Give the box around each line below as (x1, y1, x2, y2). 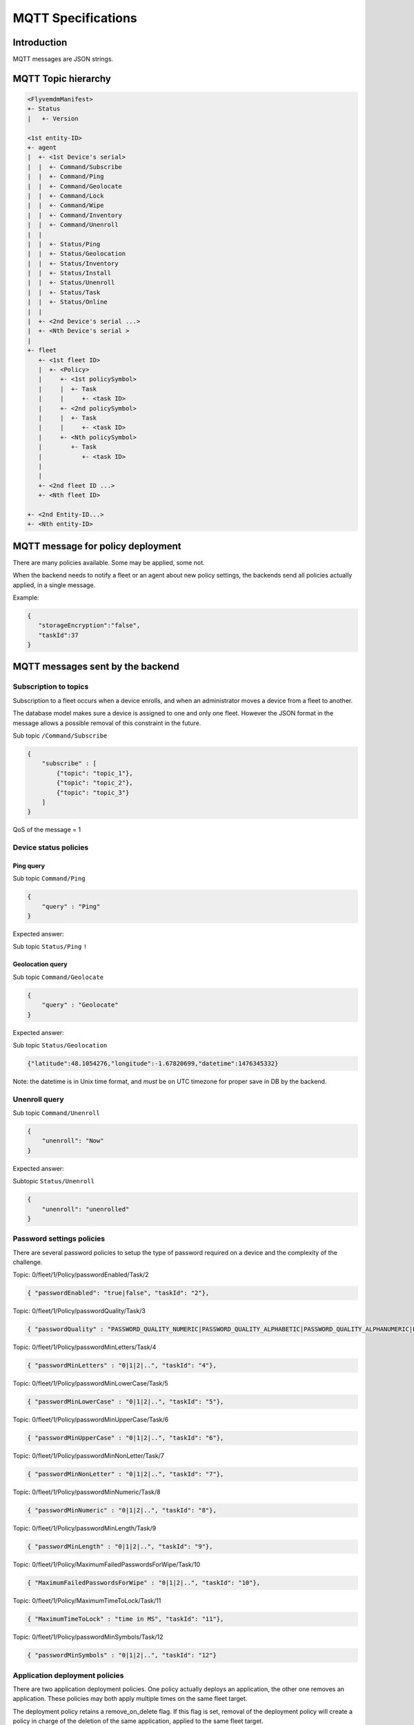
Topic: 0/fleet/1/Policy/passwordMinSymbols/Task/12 (12, 1633, 164, 1642)
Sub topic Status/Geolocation (12, 1041, 108, 1049)
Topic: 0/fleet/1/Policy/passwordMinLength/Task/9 (12, 1524, 157, 1532)
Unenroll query (12, 1094, 65, 1104)
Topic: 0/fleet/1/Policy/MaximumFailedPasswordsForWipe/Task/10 (12, 1560, 200, 1569)
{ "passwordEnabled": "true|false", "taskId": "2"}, (27, 1289, 210, 1297)
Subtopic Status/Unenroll (12, 1177, 95, 1185)
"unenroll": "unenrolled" (41, 1205, 130, 1213)
